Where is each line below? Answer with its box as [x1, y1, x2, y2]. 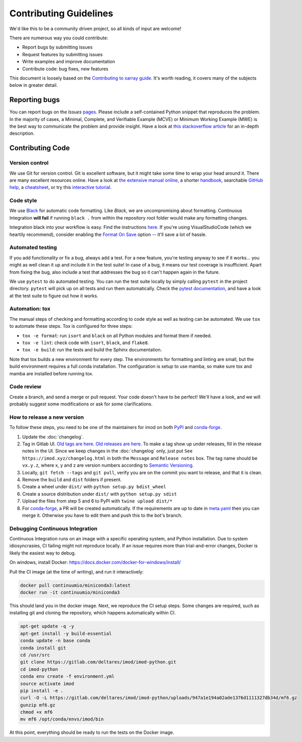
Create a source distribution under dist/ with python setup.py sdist [22, 491, 177, 497]
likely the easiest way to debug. [9, 549, 76, 556]
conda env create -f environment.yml [20, 674, 115, 679]
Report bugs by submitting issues [22, 44, 93, 51]
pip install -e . [20, 687, 64, 693]
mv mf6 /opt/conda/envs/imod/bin [20, 716, 104, 722]
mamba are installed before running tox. [9, 370, 94, 376]
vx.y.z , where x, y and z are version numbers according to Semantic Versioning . [22, 462, 194, 468]
